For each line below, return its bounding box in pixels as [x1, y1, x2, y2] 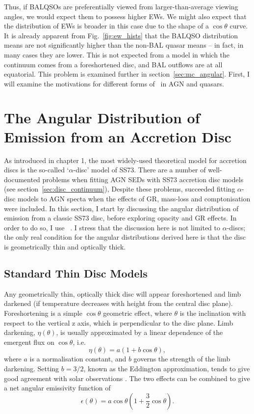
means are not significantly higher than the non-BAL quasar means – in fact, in [4, 40, 244, 50]
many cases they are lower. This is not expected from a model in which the [4, 49, 230, 59]
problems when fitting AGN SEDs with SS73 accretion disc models [42, 174, 244, 184]
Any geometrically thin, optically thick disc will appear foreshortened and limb [4, 288, 241, 299]
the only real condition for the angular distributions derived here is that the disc [4, 232, 246, 242]
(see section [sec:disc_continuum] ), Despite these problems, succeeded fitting [4, 184, 235, 194]
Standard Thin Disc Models [4, 265, 148, 280]
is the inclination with [179, 307, 246, 318]
